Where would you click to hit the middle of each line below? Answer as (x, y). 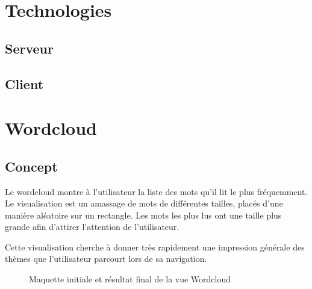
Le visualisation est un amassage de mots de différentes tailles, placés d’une (144, 203)
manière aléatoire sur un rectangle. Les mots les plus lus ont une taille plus (143, 215)
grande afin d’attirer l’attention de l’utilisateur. (92, 227)
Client (24, 83)
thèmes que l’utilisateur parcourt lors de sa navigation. (106, 259)
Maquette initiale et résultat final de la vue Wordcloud (130, 279)
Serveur (29, 48)
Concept (31, 166)
